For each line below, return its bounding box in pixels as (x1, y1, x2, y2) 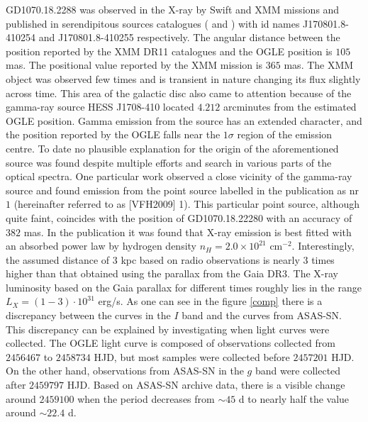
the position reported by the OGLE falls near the (6, 127, 221, 142)
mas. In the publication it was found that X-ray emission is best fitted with (23, 224, 352, 239)
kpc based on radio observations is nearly (121, 252, 300, 267)
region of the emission (237, 127, 333, 142)
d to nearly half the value (238, 391, 350, 406)
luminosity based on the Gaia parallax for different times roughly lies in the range (6, 279, 362, 294)
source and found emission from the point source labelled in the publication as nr (6, 182, 359, 197)
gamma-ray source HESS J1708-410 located (6, 99, 194, 114)
